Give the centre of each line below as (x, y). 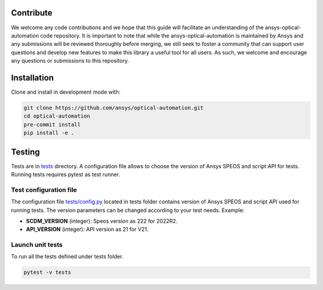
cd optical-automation (57, 116)
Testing (25, 152)
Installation (32, 78)
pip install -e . (49, 133)
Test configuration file (44, 190)
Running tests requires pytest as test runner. (66, 175)
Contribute (32, 13)
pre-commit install (52, 124)
